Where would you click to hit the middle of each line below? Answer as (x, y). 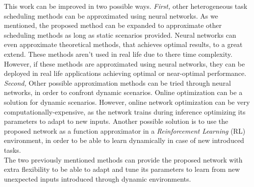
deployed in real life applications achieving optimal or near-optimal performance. (125, 73)
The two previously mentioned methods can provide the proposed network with (123, 159)
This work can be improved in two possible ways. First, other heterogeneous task (126, 6)
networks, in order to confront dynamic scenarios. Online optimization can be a (123, 92)
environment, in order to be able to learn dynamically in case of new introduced (124, 140)
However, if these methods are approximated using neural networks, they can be (125, 63)
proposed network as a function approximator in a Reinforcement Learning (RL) (125, 130)
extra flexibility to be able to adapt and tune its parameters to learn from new (122, 169)
